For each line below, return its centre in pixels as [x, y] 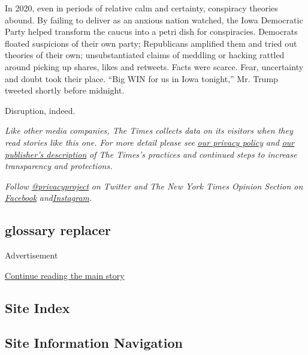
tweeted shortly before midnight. [65, 90]
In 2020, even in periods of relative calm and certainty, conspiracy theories [141, 8]
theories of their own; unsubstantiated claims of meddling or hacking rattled [145, 55]
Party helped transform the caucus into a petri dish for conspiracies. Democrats [151, 31]
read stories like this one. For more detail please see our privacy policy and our [150, 142]
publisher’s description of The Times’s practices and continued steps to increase [151, 154]
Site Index [37, 307]
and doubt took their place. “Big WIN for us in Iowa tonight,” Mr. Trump [141, 78]
